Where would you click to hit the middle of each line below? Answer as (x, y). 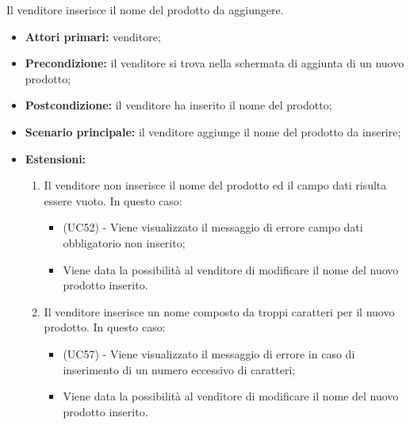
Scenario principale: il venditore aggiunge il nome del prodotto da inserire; (213, 131)
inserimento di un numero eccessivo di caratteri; (179, 369)
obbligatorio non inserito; (124, 242)
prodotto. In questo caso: (105, 327)
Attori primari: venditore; (93, 36)
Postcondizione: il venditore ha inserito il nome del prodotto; (178, 105)
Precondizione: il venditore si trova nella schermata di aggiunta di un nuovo (215, 63)
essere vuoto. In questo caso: (113, 200)
